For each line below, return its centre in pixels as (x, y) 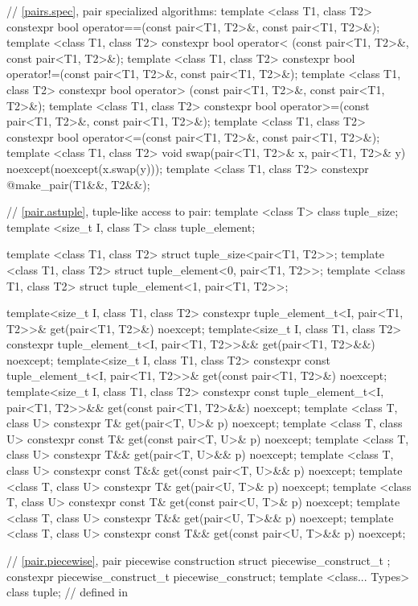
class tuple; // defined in (68, 592)
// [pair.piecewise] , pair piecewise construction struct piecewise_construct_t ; (199, 560)
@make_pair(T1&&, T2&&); (78, 184)
